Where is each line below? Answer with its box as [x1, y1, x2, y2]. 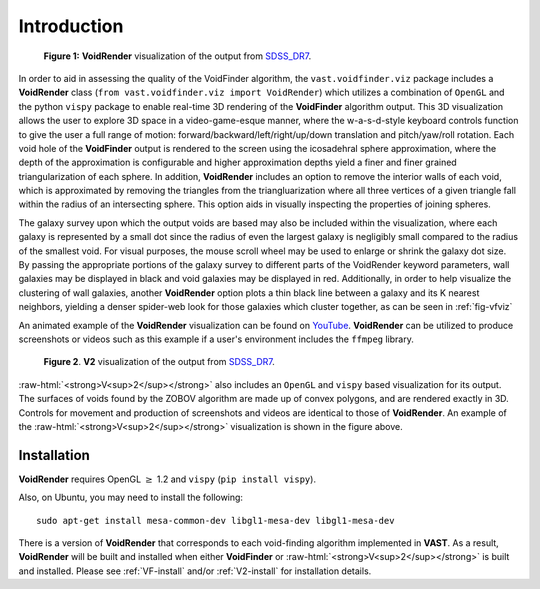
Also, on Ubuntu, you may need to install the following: [18, 491, 244, 504]
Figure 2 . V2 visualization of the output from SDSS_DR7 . [43, 356, 275, 368]
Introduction [18, 15, 124, 37]
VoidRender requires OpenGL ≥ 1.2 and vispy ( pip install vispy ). [18, 473, 317, 485]
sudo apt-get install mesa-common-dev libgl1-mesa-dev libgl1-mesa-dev [36, 515, 395, 526]
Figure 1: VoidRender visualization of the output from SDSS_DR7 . [43, 50, 312, 62]
